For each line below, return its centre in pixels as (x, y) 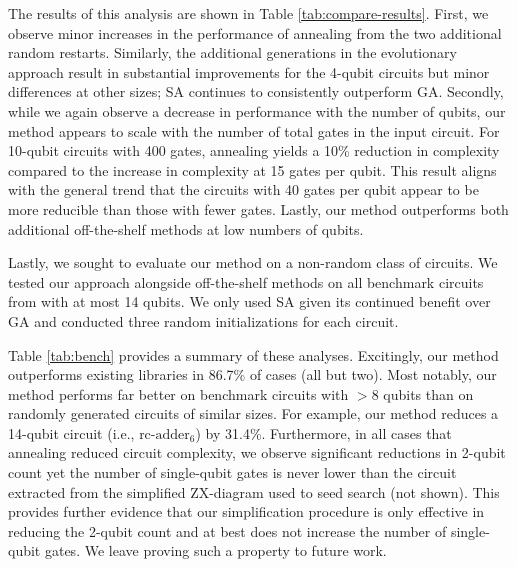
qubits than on (428, 393)
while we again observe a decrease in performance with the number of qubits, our (257, 110)
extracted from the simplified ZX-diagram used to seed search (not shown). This (254, 491)
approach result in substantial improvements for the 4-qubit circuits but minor (249, 71)
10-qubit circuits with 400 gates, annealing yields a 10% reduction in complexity (254, 150)
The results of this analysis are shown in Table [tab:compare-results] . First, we (248, 13)
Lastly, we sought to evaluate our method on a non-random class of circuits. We (253, 262)
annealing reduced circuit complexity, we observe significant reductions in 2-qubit (257, 452)
